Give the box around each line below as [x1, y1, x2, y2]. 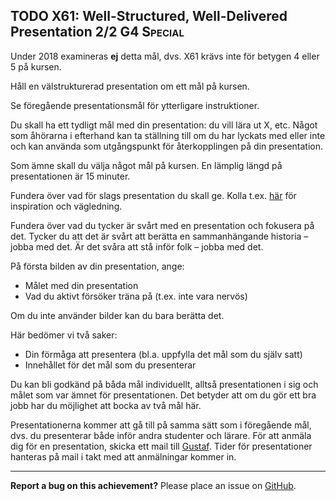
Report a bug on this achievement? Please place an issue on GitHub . [10, 479, 297, 491]
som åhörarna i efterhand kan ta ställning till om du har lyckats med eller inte [10, 129, 326, 141]
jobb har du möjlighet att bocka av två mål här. [10, 399, 202, 411]
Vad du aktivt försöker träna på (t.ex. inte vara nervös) [24, 290, 248, 302]
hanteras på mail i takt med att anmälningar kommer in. [10, 450, 237, 463]
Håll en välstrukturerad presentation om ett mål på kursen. [10, 80, 250, 92]
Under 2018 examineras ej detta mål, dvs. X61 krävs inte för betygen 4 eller [10, 50, 320, 62]
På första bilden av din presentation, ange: [10, 260, 185, 272]
